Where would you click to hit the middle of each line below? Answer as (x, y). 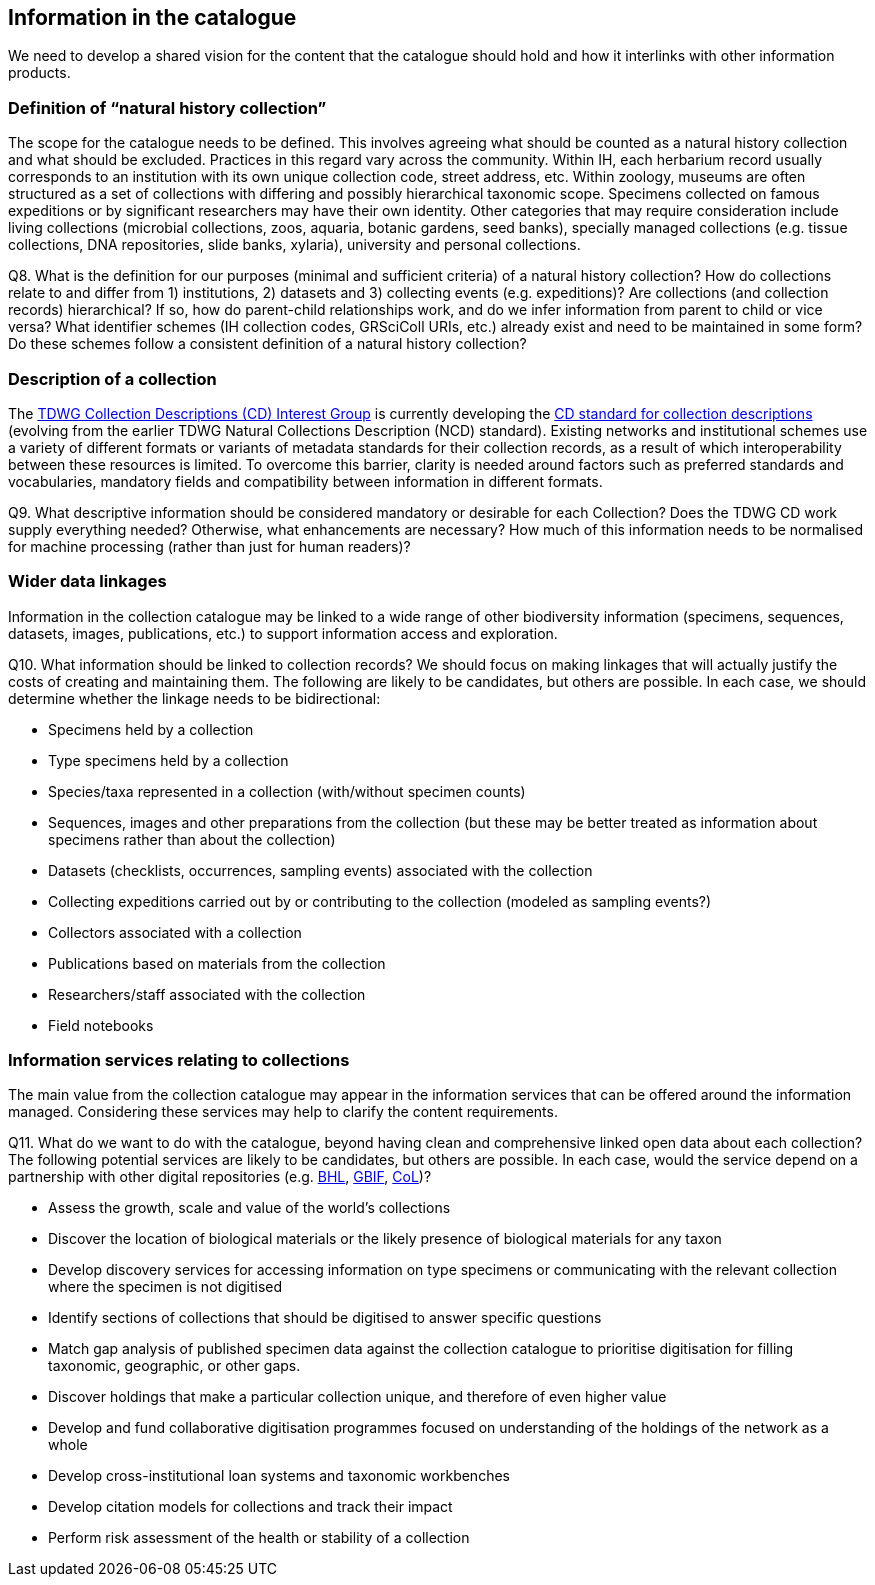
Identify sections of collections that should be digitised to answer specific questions (325, 1318)
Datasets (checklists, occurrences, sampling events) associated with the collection (320, 870)
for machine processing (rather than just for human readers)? (209, 546)
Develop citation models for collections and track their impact (250, 1507)
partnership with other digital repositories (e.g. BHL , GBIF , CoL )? (220, 1177)
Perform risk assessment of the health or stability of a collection (259, 1538)
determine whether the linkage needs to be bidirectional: (194, 698)
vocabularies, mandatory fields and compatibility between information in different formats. (305, 481)
